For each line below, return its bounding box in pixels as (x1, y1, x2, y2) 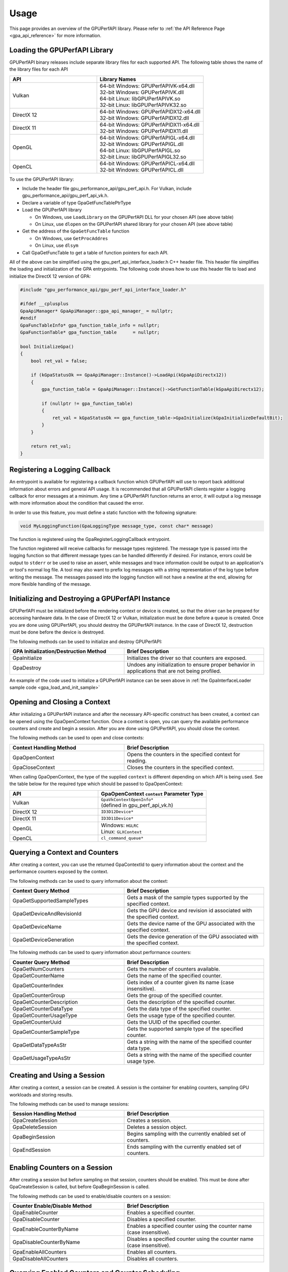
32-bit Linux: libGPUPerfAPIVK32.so (99, 101, 187, 108)
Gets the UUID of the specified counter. (127, 1018, 221, 1025)
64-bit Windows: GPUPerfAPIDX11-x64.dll (99, 121, 199, 128)
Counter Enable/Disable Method (12, 1202, 92, 1209)
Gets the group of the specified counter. (127, 992, 223, 999)
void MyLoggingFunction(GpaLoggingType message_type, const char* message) (20, 523, 214, 529)
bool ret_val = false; (31, 358, 88, 364)
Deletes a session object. (127, 1123, 187, 1131)
